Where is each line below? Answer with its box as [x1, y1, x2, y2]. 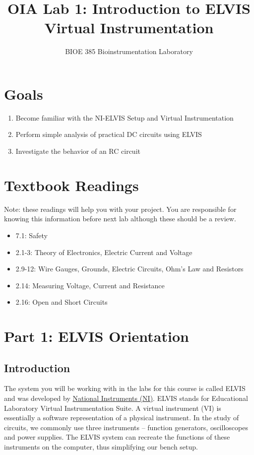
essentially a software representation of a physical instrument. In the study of [4, 412, 239, 423]
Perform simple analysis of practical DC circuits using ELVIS [15, 129, 202, 139]
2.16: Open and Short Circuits [15, 297, 108, 307]
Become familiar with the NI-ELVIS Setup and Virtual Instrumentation [15, 112, 234, 123]
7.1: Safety [15, 230, 48, 240]
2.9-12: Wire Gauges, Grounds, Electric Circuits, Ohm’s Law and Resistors [15, 263, 244, 274]
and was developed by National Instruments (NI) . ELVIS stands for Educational [4, 393, 248, 403]
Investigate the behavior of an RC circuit [15, 146, 140, 156]
